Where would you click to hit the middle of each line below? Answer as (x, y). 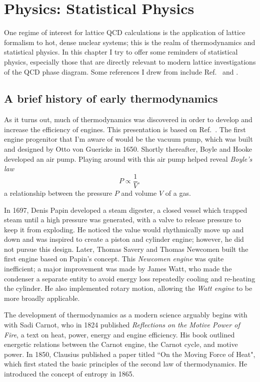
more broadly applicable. (42, 298)
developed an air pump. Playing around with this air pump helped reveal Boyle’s (128, 158)
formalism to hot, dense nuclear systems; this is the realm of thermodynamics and (130, 42)
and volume (139, 193)
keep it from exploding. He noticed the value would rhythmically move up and (124, 229)
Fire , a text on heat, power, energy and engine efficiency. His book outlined (119, 334)
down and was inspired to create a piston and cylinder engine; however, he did (124, 239)
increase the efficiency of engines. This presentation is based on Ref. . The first (125, 129)
